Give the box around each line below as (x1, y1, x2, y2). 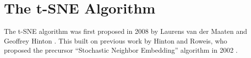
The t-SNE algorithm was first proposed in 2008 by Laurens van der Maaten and (4, 26, 247, 36)
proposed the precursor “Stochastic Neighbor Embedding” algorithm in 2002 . (4, 45, 238, 55)
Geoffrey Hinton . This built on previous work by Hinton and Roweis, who (4, 35, 227, 45)
